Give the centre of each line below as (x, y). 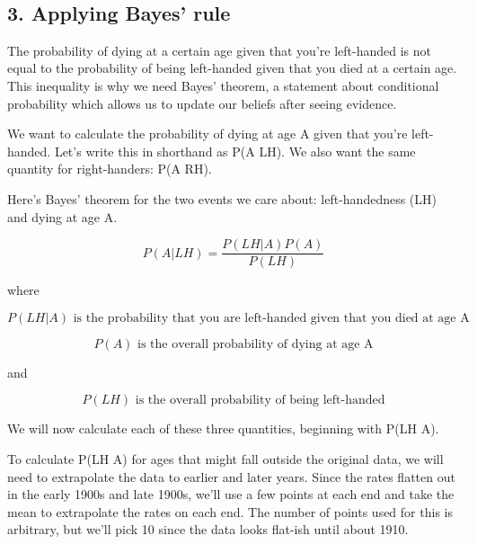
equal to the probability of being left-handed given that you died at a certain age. (232, 68)
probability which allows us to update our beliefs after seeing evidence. (202, 103)
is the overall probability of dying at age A (256, 344)
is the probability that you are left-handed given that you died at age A (271, 318)
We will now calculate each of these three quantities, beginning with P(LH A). (223, 428)
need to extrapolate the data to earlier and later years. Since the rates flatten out (231, 476)
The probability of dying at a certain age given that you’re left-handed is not (219, 50)
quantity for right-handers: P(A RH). (110, 169)
